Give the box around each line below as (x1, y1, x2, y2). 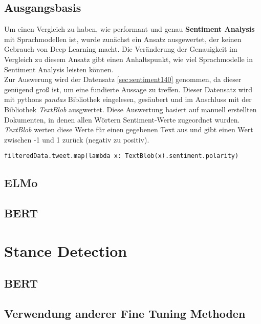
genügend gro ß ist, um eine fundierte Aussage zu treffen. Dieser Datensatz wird (4, 84, 253, 94)
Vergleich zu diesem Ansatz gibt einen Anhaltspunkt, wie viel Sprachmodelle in (4, 53, 253, 64)
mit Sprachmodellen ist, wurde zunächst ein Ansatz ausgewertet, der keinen (4, 33, 242, 44)
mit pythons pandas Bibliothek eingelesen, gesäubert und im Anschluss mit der (4, 94, 252, 105)
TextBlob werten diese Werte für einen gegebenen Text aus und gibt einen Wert (4, 124, 253, 135)
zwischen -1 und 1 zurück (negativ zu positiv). (4, 134, 149, 145)
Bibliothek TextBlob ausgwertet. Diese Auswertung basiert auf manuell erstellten (4, 104, 257, 114)
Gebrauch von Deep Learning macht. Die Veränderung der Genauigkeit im (4, 44, 237, 54)
